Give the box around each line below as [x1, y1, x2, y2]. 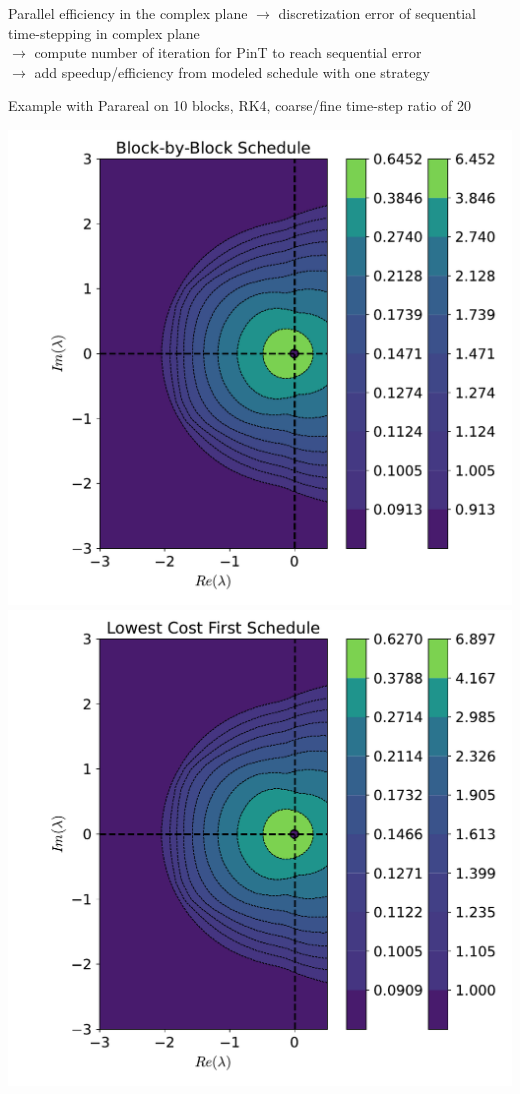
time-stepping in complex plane [8, 22, 200, 43]
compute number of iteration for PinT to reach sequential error [34, 42, 422, 63]
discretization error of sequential [278, 3, 476, 23]
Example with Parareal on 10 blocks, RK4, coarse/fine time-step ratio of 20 [8, 95, 471, 116]
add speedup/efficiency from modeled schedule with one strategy [34, 61, 430, 82]
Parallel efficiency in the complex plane [8, 3, 248, 23]
